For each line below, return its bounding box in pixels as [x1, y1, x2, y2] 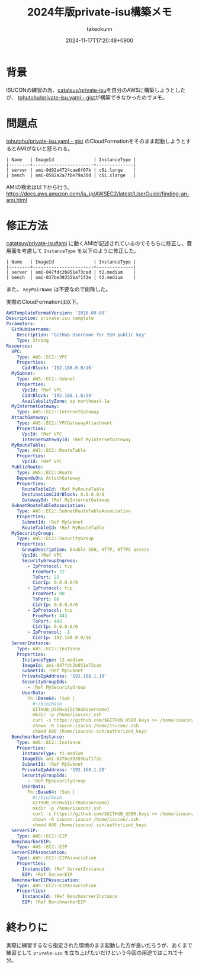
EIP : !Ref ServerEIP [21, 871, 73, 877]
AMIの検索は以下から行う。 [6, 183, 73, 190]
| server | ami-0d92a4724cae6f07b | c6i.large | [6, 167, 136, 173]
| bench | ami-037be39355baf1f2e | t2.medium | [6, 274, 136, 280]
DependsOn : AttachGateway [17, 475, 81, 481]
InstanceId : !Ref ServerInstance [21, 866, 105, 872]
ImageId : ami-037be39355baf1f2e [21, 756, 102, 762]
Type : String [17, 337, 49, 344]
